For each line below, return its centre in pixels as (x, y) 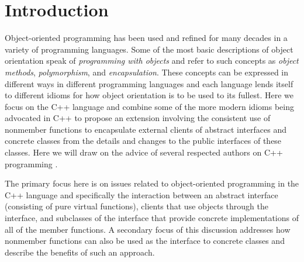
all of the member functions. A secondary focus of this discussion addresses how (148, 229)
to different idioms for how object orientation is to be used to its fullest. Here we (149, 95)
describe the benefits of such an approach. (80, 252)
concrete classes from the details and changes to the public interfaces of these (143, 141)
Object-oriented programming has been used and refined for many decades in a (146, 38)
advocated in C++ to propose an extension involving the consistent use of (138, 118)
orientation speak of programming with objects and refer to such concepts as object (152, 61)
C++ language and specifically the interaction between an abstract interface (141, 194)
